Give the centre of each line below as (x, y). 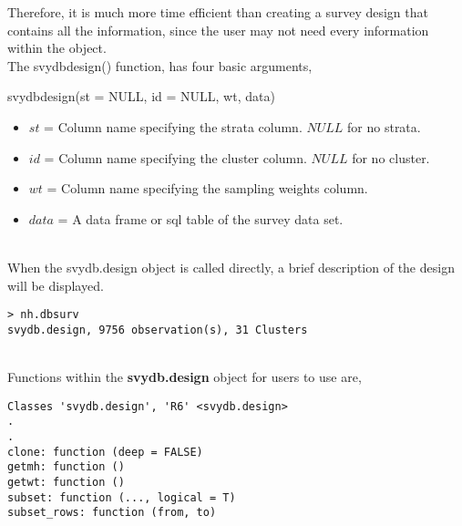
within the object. (57, 48)
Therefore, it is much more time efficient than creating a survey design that (218, 12)
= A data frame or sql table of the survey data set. (200, 218)
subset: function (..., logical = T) (122, 497)
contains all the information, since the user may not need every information (218, 30)
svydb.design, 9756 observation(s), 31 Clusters (158, 330)
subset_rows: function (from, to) (112, 513)
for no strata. (384, 126)
